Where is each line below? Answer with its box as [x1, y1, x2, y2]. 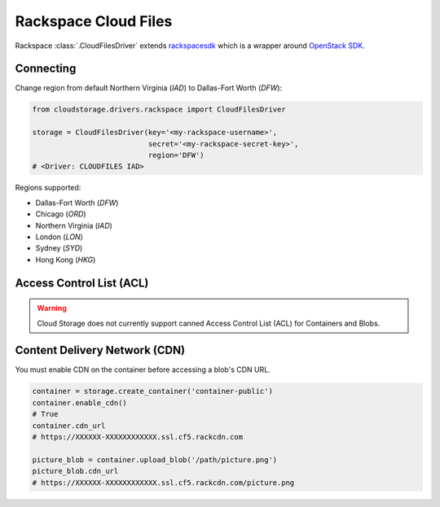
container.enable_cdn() [32, 398, 128, 407]
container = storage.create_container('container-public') [32, 387, 273, 396]
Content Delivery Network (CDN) [15, 343, 186, 357]
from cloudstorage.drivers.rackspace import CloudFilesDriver [32, 105, 286, 114]
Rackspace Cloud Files [15, 12, 173, 30]
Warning [37, 304, 67, 313]
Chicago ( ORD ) [35, 209, 86, 219]
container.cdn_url [32, 421, 106, 431]
